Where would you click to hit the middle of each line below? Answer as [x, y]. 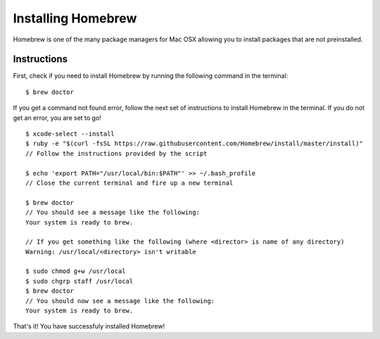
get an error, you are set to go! [57, 118]
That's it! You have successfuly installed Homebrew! [89, 326]
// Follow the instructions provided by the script [116, 153]
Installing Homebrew [75, 18]
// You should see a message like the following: [113, 213]
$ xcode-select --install [70, 134]
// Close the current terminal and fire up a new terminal [129, 183]
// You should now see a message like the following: [120, 301]
